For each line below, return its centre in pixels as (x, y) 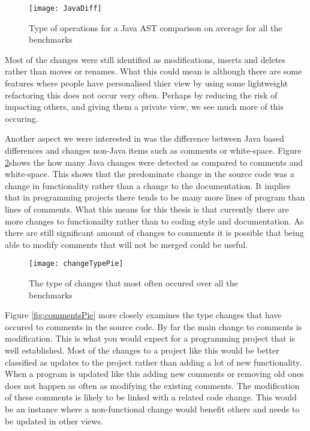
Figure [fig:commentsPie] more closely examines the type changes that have (143, 315)
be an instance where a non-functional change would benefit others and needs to (152, 408)
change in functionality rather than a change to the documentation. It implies (148, 185)
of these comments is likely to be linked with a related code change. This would (151, 397)
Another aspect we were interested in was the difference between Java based (145, 138)
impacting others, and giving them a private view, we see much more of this (145, 107)
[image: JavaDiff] (65, 8)
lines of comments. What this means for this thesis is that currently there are (147, 209)
